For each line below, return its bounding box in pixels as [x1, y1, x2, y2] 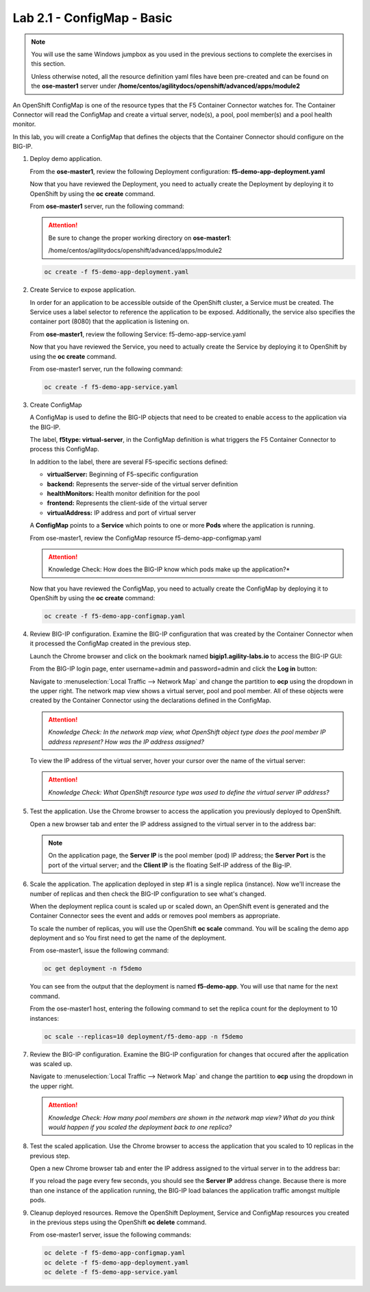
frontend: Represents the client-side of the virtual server [47, 499, 208, 507]
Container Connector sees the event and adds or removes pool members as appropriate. [29, 912, 280, 920]
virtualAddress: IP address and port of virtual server [47, 508, 197, 517]
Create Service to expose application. [29, 286, 136, 294]
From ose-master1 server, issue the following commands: [29, 1230, 192, 1239]
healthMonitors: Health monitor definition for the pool [47, 489, 200, 497]
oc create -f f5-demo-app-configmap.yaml [44, 612, 186, 620]
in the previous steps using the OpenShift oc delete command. [29, 1218, 207, 1226]
